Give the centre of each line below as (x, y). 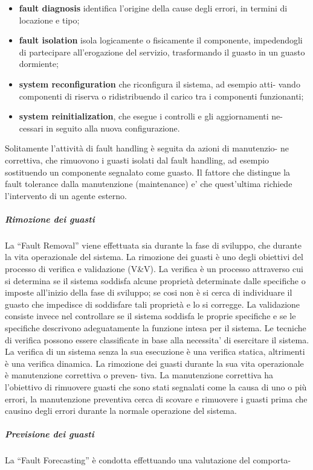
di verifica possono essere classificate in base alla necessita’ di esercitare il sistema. (157, 339)
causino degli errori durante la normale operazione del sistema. (121, 411)
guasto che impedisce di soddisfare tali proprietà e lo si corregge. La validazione (153, 304)
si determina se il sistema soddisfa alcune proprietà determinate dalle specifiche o (155, 280)
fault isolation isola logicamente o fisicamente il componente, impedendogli (161, 40)
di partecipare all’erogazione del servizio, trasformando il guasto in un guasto (162, 52)
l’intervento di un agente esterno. (66, 195)
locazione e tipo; (49, 20)
